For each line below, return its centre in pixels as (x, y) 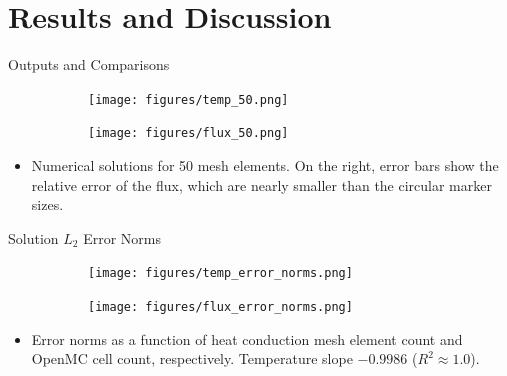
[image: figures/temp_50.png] (188, 99)
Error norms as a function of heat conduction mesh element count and (247, 338)
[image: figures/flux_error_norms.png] (220, 307)
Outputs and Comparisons (89, 64)
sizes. (47, 204)
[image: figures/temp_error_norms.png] (220, 273)
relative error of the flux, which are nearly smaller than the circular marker (261, 184)
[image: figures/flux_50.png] (188, 133)
